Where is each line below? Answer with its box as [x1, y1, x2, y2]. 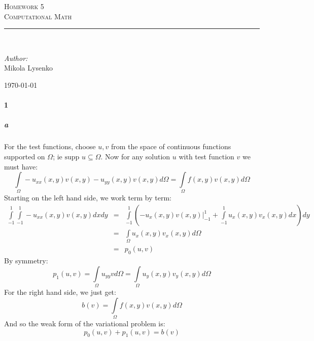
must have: [4, 161, 38, 172]
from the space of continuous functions [111, 141, 231, 152]
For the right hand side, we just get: [4, 287, 116, 297]
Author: [4, 52, 28, 63]
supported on [4, 151, 45, 161]
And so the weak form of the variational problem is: [4, 318, 165, 329]
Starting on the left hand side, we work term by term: [4, 192, 172, 203]
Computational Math [4, 11, 72, 21]
